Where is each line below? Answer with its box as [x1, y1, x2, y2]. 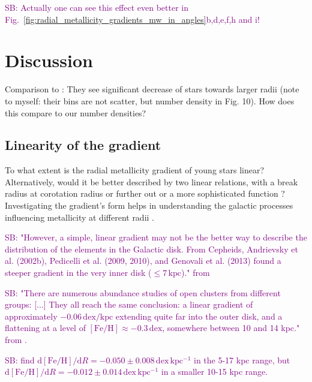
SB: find [5, 353, 35, 366]
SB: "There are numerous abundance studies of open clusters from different [5, 286, 281, 299]
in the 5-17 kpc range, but [194, 353, 290, 366]
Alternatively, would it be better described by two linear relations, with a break [5, 175, 298, 188]
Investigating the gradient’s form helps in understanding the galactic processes [5, 199, 293, 212]
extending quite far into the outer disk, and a [115, 309, 283, 322]
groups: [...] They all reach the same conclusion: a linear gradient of [5, 298, 253, 311]
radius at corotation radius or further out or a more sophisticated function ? [5, 187, 285, 200]
